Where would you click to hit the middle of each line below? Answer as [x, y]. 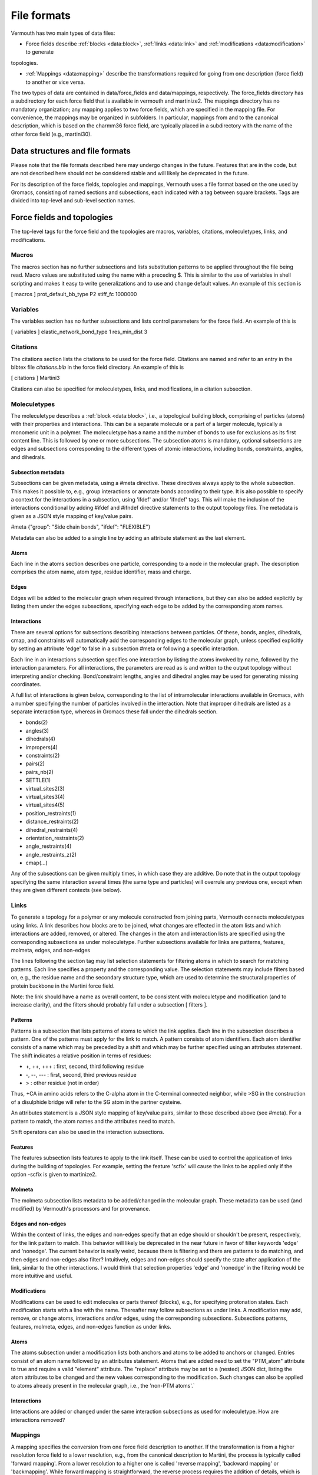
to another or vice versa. [55, 82]
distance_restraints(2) [52, 822]
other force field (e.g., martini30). [52, 134]
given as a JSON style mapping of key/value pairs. [72, 516]
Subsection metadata [38, 472]
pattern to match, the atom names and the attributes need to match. [93, 1121]
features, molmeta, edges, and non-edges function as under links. [91, 1326]
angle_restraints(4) [49, 846]
